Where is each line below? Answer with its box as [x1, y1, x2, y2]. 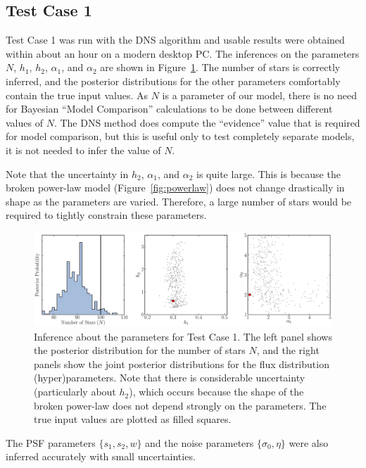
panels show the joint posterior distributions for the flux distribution [34, 356, 329, 371]
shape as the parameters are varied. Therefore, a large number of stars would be [6, 194, 352, 208]
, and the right [256, 343, 320, 358]
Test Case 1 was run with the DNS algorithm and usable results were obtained [6, 32, 345, 47]
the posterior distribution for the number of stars [34, 343, 246, 358]
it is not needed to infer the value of [6, 142, 161, 157]
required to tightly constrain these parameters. [6, 208, 207, 222]
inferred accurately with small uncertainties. [6, 449, 196, 464]
